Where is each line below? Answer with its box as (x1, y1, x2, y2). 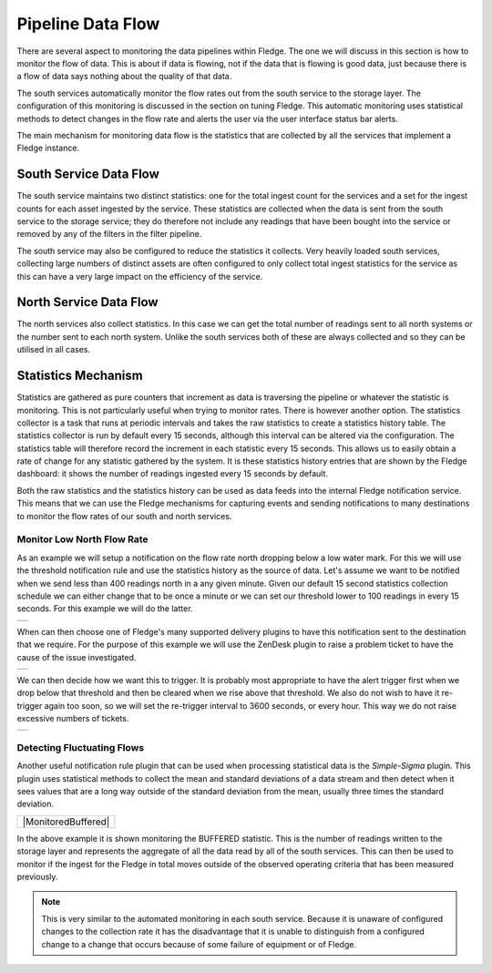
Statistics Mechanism (16, 368, 143, 384)
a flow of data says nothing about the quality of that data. (16, 71, 232, 82)
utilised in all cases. (16, 344, 91, 355)
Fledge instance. (16, 142, 80, 154)
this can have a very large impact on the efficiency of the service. (16, 271, 263, 282)
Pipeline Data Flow (16, 14, 160, 34)
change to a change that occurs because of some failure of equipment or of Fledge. (41, 938, 357, 949)
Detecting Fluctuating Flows (16, 741, 145, 753)
